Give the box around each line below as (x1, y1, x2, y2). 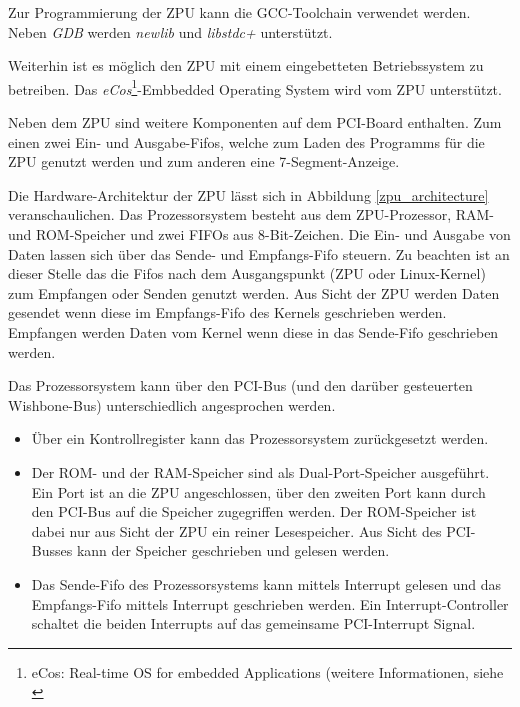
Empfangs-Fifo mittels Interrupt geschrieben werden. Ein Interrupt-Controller (31, 593, 509, 614)
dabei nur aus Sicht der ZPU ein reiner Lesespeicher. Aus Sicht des (31, 520, 442, 541)
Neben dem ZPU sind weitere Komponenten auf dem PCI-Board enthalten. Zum (8, 112, 502, 133)
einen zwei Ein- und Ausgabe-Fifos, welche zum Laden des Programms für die (8, 131, 485, 152)
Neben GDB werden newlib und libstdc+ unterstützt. (8, 21, 333, 42)
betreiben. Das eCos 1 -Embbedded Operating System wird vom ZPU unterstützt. (8, 75, 502, 99)
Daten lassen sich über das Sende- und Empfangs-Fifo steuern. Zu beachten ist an (8, 243, 510, 264)
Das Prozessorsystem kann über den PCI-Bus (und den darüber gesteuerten (8, 375, 473, 396)
